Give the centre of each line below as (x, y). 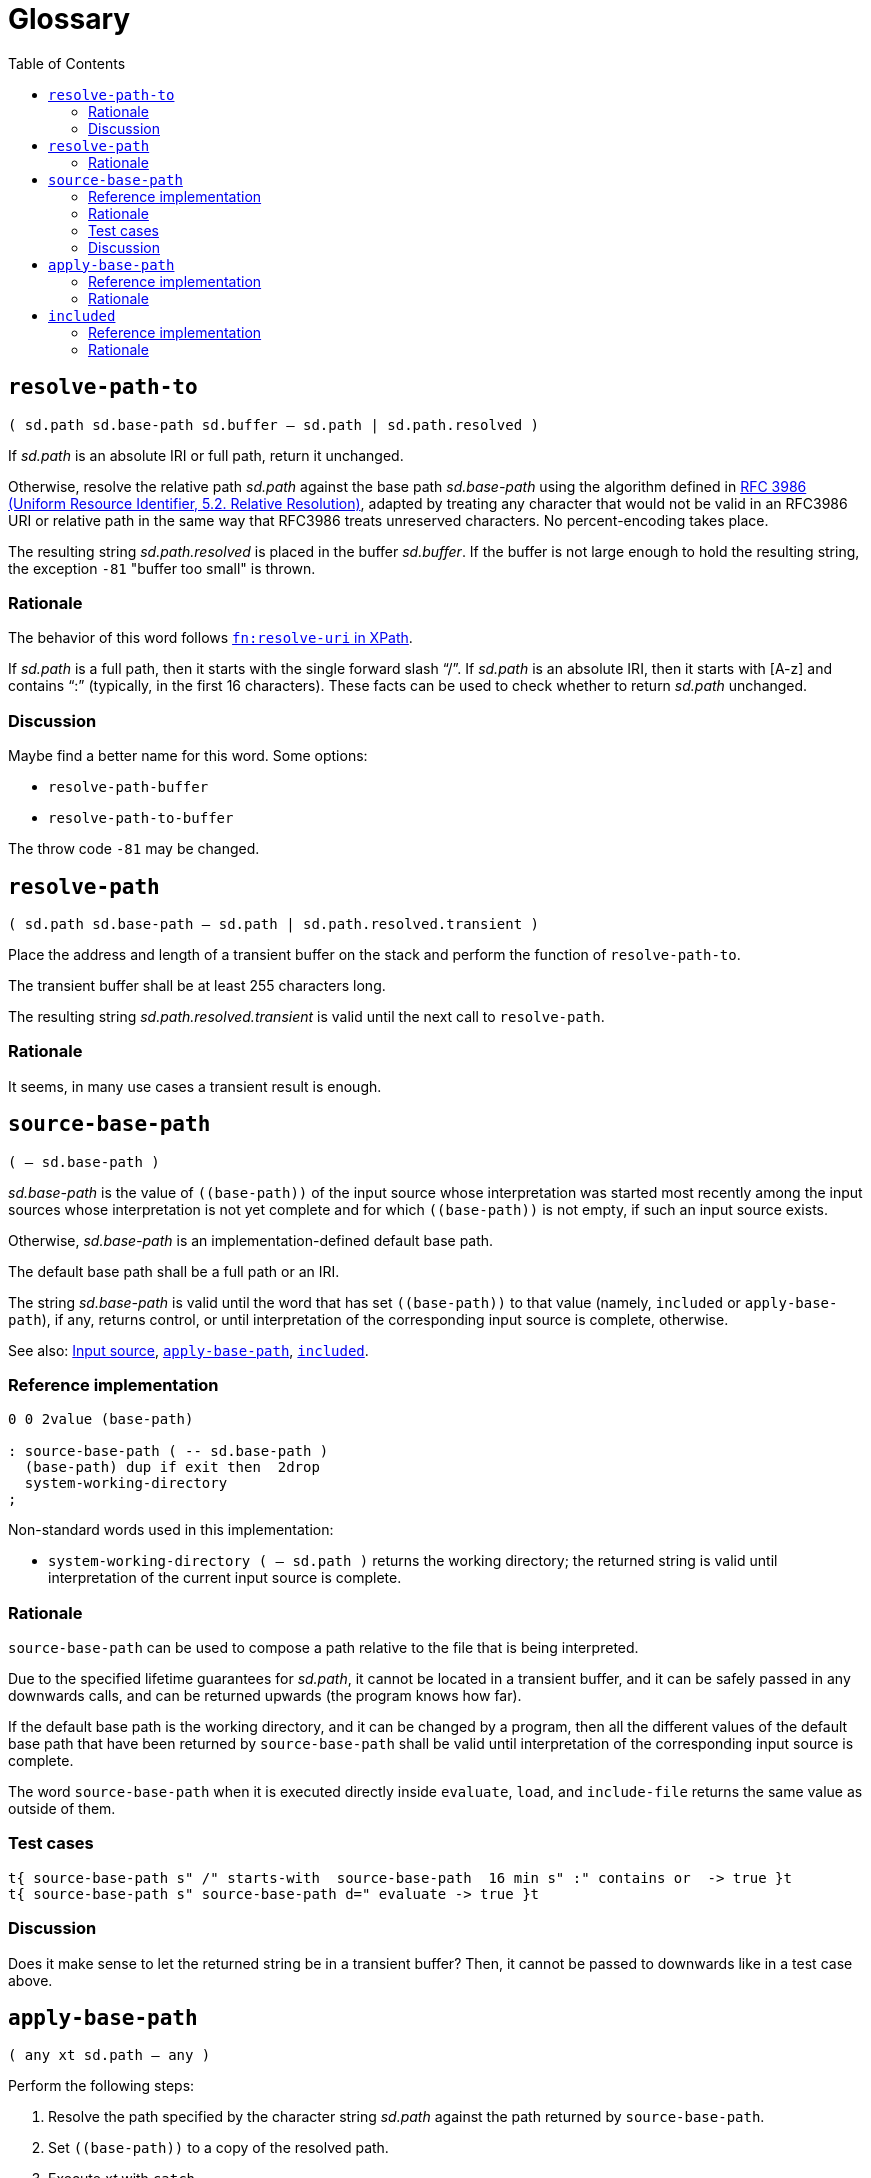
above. (30, 1980)
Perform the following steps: (101, 2086)
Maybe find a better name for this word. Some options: (188, 756)
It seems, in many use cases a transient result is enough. (195, 1086)
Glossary (69, 19)
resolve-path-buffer (128, 787)
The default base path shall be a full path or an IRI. (174, 1271)
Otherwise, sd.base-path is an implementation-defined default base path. (251, 1240)
